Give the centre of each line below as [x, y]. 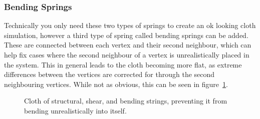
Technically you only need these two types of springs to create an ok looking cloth [130, 25]
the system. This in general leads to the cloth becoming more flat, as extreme [123, 64]
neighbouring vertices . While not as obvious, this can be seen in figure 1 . [116, 84]
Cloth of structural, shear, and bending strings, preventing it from [126, 101]
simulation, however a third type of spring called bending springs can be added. [126, 35]
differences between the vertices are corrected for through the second [109, 74]
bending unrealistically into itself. [75, 110]
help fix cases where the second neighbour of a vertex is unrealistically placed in [127, 54]
